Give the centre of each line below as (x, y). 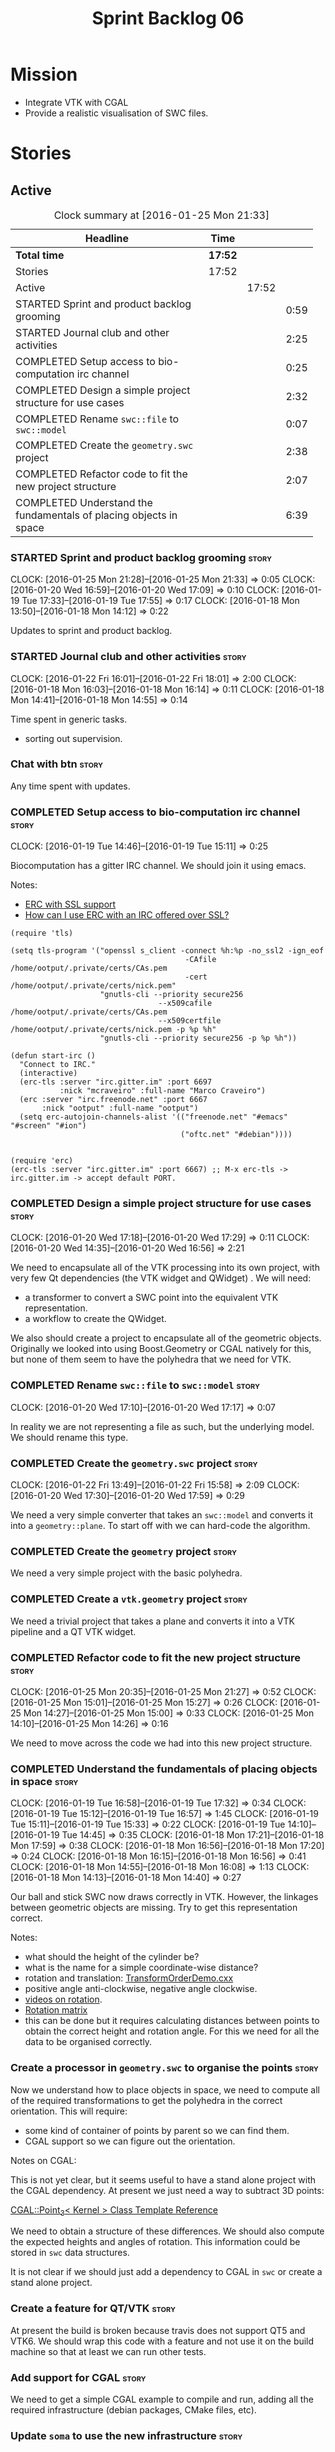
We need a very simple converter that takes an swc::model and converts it (162, 1515)
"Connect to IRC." (58, 1065)
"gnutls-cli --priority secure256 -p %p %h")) (198, 1038)
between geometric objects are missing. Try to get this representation (154, 1908)
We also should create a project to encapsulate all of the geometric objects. (166, 1338)
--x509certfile (190, 1021)
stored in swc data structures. (70, 2253)
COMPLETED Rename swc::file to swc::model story (135, 1385)
